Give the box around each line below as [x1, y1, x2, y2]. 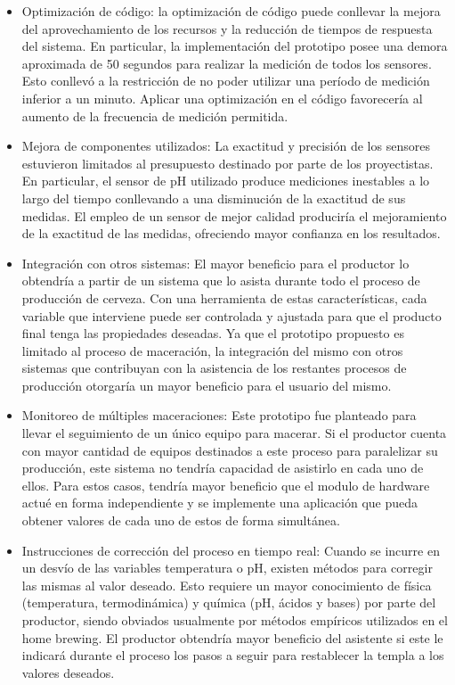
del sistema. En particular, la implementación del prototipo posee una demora [21, 37, 448, 55]
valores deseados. [21, 663, 115, 681]
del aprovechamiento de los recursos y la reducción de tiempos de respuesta [21, 19, 433, 37]
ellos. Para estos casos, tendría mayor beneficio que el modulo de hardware [21, 475, 430, 494]
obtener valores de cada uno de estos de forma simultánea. [21, 511, 340, 530]
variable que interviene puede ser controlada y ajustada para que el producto [21, 306, 442, 325]
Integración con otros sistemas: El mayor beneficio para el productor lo [21, 253, 410, 272]
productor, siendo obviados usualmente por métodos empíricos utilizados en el [21, 611, 448, 629]
